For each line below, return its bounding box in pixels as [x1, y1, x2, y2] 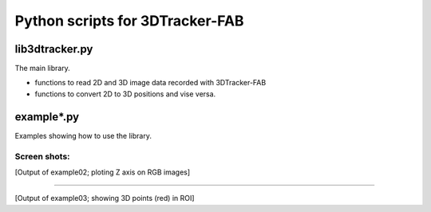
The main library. [14, 64, 71, 73]
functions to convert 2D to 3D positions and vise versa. [34, 88, 216, 99]
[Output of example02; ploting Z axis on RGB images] [14, 167, 191, 177]
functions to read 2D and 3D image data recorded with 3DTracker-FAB [34, 78, 267, 88]
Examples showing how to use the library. [14, 131, 152, 140]
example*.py [14, 110, 80, 124]
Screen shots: [14, 151, 71, 162]
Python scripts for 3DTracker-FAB [14, 12, 244, 29]
